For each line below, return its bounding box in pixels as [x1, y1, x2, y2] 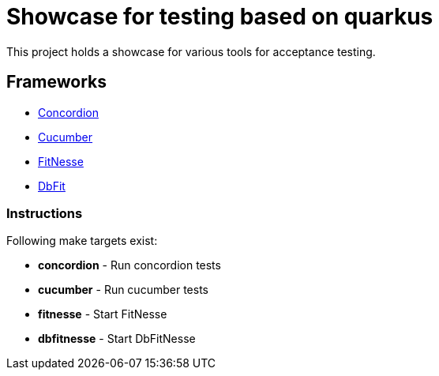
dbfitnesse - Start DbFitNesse [38, 332, 196, 346]
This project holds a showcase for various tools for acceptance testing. [6, 44, 376, 58]
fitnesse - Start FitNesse [38, 307, 167, 321]
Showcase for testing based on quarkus [6, 3, 433, 30]
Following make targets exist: [6, 234, 158, 248]
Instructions [6, 205, 83, 221]
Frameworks [6, 72, 107, 92]
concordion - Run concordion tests [38, 258, 221, 273]
